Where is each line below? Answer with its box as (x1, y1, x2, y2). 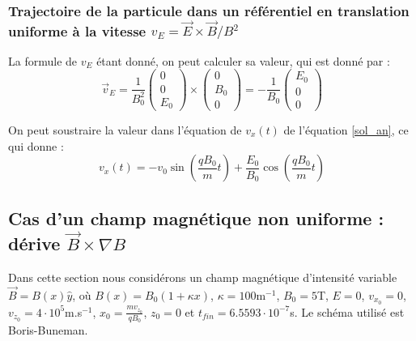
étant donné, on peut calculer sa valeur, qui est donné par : (96, 52, 390, 69)
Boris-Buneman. (8, 322, 88, 339)
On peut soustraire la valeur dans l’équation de (8, 121, 242, 139)
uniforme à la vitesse (8, 20, 146, 40)
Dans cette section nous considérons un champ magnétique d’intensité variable (8, 269, 397, 286)
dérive (8, 231, 61, 256)
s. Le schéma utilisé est (290, 303, 405, 320)
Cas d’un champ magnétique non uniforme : (8, 205, 384, 230)
